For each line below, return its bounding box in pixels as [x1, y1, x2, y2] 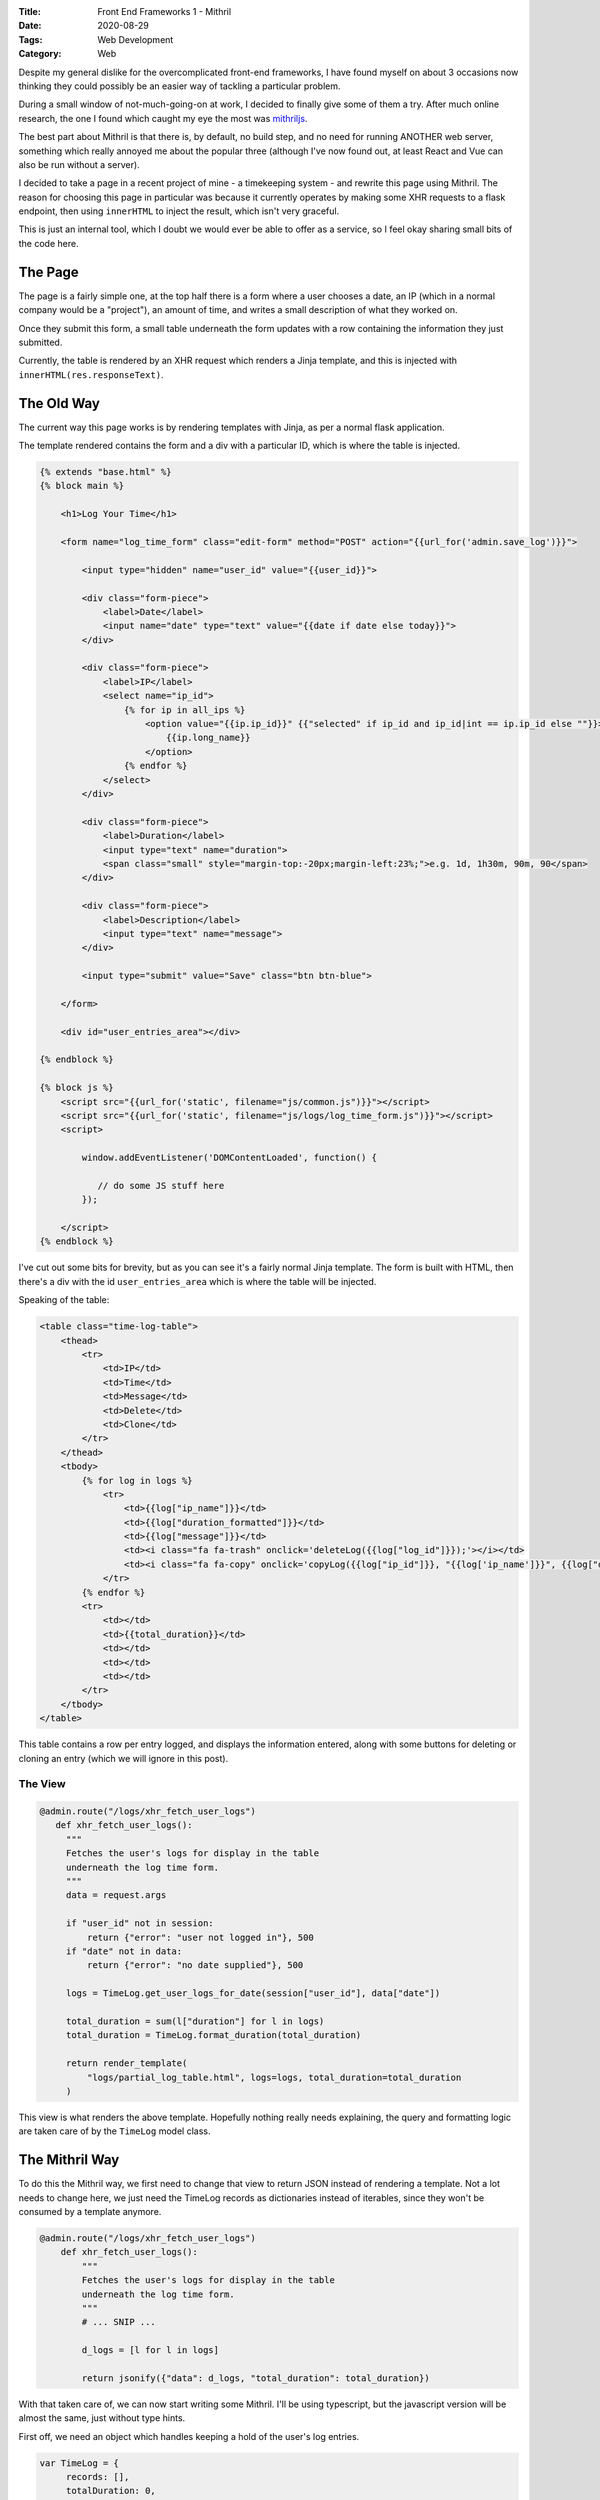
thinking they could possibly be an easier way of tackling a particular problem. [18, 80, 341, 92]
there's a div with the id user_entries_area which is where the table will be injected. [18, 1275, 377, 1287]
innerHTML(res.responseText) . [18, 368, 164, 380]
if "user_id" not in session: [65, 1918, 214, 1929]
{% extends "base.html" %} [39, 466, 172, 477]
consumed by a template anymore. [18, 2205, 162, 2217]
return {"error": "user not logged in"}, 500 [86, 1931, 314, 1943]
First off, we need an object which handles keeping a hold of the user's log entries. [18, 2430, 360, 2442]
